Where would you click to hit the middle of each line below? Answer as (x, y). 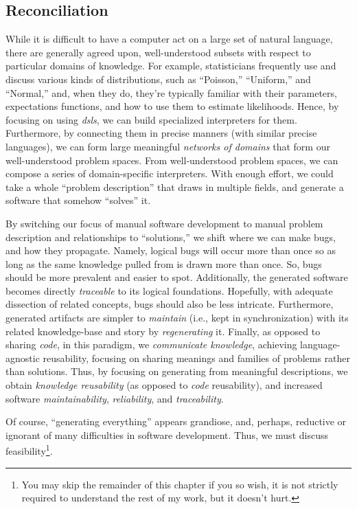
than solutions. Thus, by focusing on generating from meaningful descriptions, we (177, 371)
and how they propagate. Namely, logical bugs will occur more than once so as (171, 250)
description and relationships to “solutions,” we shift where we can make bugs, (171, 237)
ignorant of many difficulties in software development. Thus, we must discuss (167, 434)
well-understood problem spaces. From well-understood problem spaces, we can (172, 160)
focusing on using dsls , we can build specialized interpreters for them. (151, 119)
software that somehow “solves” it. (78, 200)
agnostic (23, 358)
